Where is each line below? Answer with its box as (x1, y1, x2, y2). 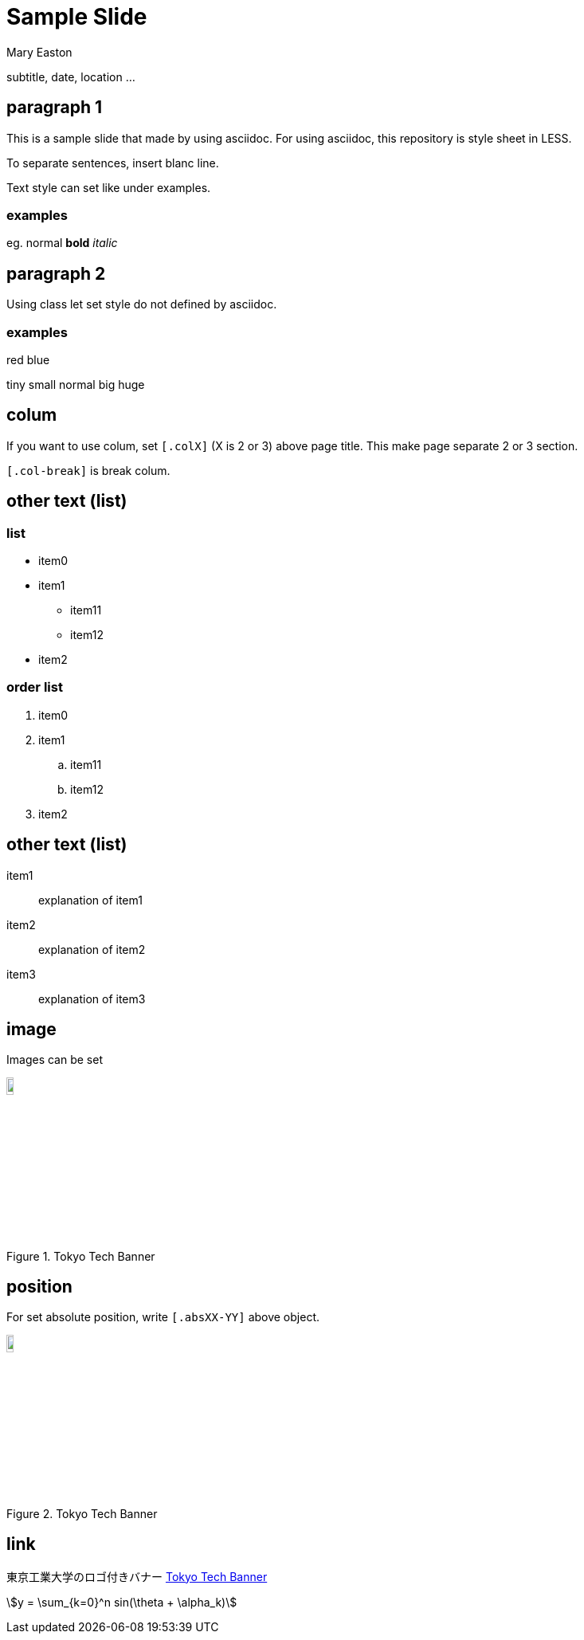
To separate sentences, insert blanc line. (6, 155, 219, 170)
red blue (6, 352, 50, 367)
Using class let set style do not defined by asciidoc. (6, 297, 277, 312)
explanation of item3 (38, 991, 146, 1006)
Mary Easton (6, 45, 73, 59)
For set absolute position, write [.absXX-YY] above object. (6, 1310, 320, 1324)
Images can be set (6, 1053, 103, 1067)
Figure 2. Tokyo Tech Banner (6, 1506, 158, 1520)
